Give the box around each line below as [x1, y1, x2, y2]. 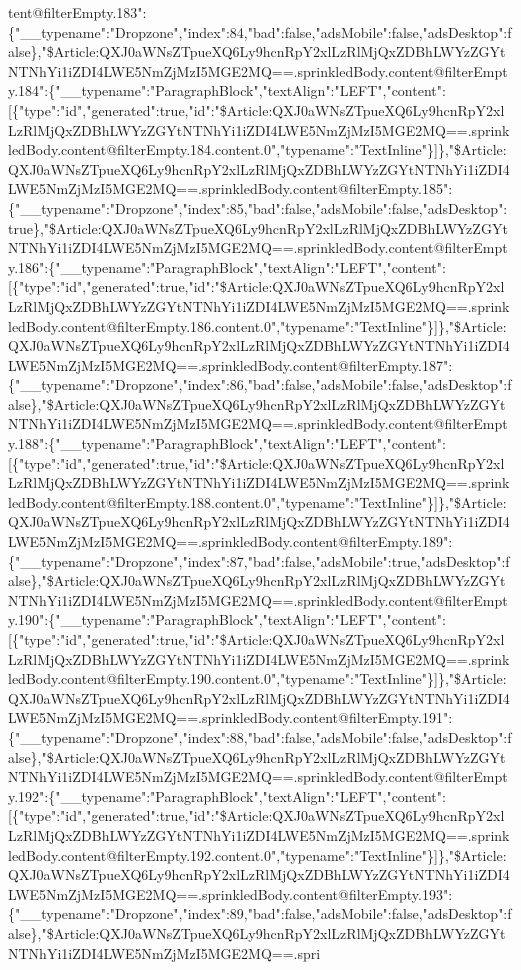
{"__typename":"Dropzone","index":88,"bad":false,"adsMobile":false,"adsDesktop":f [8, 726, 512, 747]
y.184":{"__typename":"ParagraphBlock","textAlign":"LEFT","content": [8, 80, 446, 101]
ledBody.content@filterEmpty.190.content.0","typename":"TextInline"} [8, 668, 435, 689]
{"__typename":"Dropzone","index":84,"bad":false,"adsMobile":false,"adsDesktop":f [8, 21, 512, 42]
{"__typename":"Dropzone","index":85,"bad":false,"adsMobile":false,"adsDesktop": [8, 197, 508, 218]
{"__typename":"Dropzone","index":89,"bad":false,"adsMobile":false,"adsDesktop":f [8, 903, 512, 924]
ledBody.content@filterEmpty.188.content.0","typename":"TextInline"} [8, 491, 435, 512]
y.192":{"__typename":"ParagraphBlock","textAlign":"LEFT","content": [8, 785, 446, 806]
